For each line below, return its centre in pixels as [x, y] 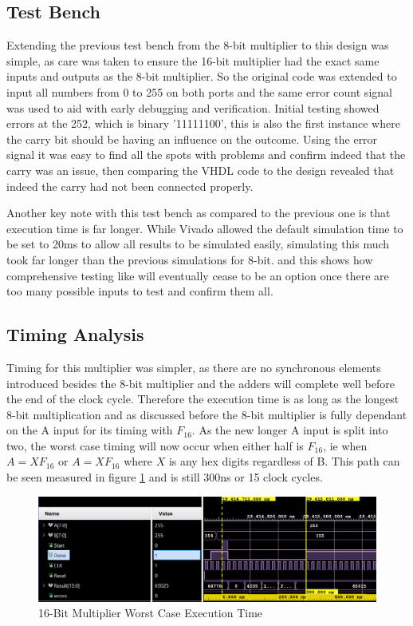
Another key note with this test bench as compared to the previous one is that [199, 213]
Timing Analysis [75, 334]
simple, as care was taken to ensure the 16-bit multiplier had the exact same [193, 60]
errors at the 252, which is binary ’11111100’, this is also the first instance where [203, 123]
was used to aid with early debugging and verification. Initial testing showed [193, 107]
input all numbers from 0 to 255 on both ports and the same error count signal [199, 91]
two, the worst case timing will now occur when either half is [155, 445]
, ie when [345, 445]
